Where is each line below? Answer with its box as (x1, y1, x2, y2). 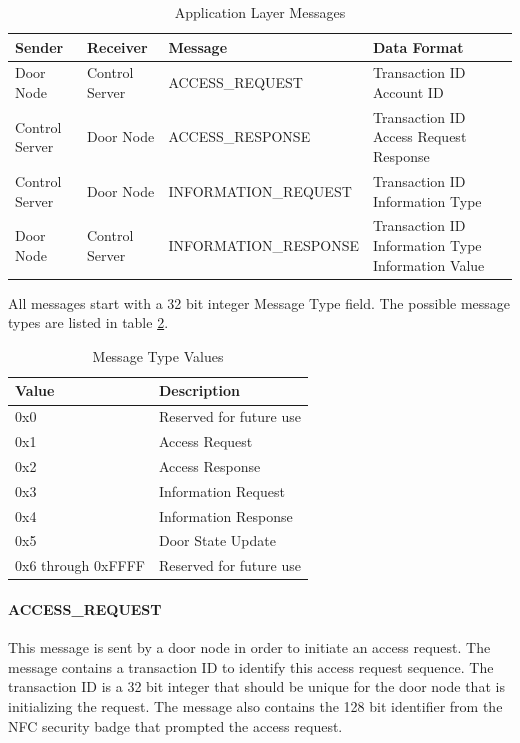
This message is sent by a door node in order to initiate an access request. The (8, 637, 491, 658)
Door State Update (158, 530, 276, 551)
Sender (15, 36, 64, 57)
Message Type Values (92, 345, 224, 366)
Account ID (373, 82, 444, 103)
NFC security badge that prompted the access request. (8, 715, 343, 736)
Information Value (373, 254, 485, 275)
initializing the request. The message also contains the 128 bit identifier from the (8, 695, 503, 716)
